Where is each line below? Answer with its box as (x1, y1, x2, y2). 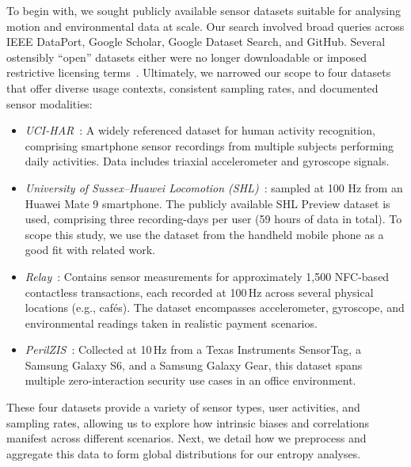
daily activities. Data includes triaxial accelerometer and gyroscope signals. (25, 153, 390, 169)
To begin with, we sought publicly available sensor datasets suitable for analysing (6, 2, 401, 18)
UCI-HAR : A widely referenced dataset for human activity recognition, (25, 122, 375, 139)
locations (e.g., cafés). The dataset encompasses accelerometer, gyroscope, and (25, 299, 405, 316)
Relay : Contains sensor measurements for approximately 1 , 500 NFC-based (25, 268, 390, 284)
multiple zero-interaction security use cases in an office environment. (25, 372, 356, 389)
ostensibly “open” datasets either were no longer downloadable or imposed (6, 48, 367, 65)
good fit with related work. (25, 241, 156, 258)
